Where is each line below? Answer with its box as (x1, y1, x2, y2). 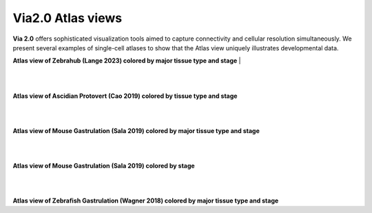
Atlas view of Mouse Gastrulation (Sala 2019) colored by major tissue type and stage (12, 126, 260, 134)
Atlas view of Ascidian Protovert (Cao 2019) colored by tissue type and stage (12, 92, 238, 100)
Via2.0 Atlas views (12, 10, 123, 26)
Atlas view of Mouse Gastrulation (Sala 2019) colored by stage (12, 161, 196, 170)
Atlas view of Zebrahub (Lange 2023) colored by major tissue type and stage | (12, 57, 241, 65)
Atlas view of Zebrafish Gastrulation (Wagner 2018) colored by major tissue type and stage (12, 196, 279, 205)
